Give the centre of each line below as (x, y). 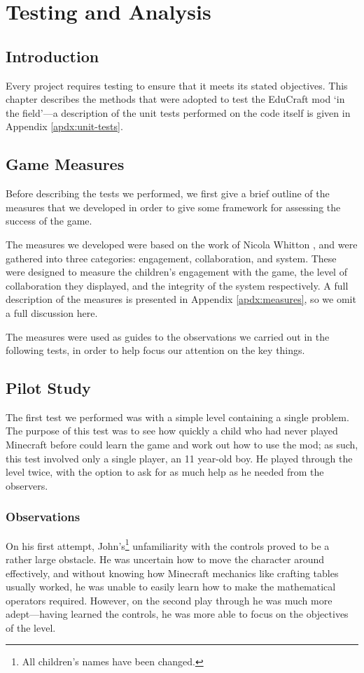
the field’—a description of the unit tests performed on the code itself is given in (178, 112)
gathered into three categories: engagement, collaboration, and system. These (171, 258)
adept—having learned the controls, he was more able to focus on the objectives (177, 614)
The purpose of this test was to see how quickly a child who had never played (172, 431)
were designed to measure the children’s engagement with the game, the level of (176, 272)
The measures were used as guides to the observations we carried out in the (168, 336)
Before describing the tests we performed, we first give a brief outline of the (168, 193)
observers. (27, 485)
